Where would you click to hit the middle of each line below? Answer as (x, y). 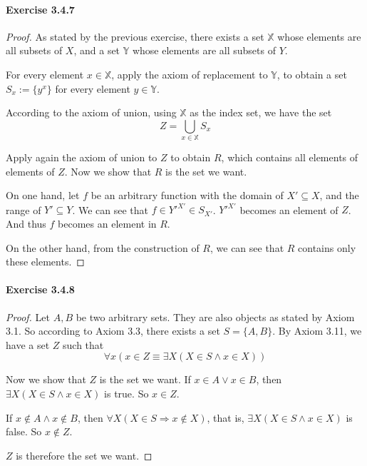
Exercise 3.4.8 (40, 289)
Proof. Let (28, 316)
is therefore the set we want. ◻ (84, 455)
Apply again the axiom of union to (82, 157)
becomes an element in (107, 223)
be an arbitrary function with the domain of (187, 195)
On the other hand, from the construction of (103, 247)
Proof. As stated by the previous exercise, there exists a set (135, 36)
